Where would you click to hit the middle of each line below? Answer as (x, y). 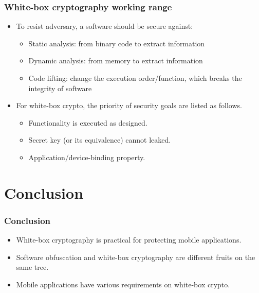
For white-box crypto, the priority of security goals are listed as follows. (129, 105)
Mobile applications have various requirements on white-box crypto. (123, 284)
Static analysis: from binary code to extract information (117, 43)
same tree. (32, 267)
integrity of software (60, 88)
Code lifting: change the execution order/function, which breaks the (135, 78)
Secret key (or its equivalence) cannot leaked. (100, 140)
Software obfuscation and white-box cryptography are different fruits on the (136, 257)
